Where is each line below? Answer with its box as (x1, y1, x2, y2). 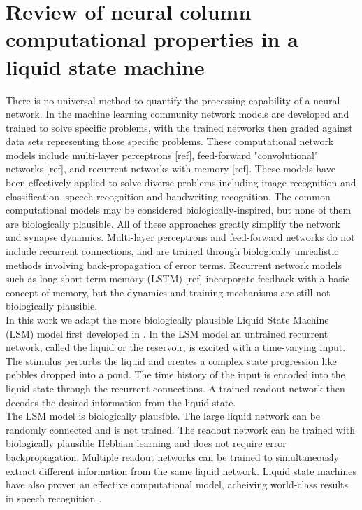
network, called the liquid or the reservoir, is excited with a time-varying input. (6, 340, 346, 354)
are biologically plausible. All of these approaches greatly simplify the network (6, 216, 340, 230)
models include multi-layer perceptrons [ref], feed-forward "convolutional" (6, 147, 319, 162)
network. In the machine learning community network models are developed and (6, 106, 349, 121)
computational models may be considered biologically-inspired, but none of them (6, 202, 352, 217)
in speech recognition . (6, 490, 102, 505)
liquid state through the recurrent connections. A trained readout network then (6, 380, 345, 395)
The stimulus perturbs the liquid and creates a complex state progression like (6, 353, 337, 368)
